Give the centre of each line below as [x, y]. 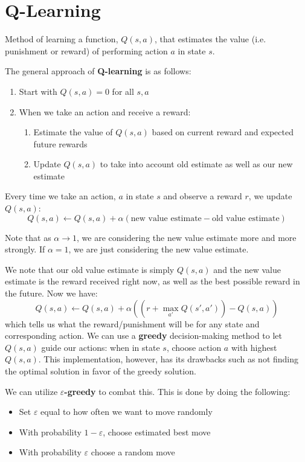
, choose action [194, 347]
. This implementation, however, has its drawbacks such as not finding [169, 359]
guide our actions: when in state [101, 347]
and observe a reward [203, 196]
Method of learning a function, [62, 39]
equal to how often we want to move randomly [127, 412]
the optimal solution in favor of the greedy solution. [101, 371]
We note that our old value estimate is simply [90, 269]
